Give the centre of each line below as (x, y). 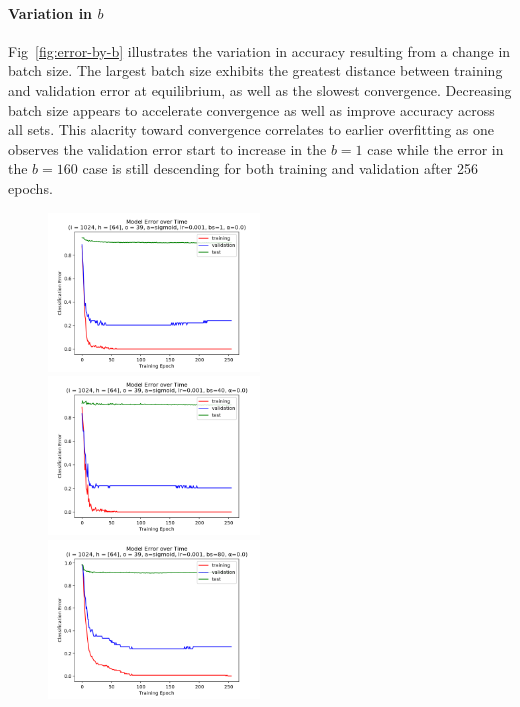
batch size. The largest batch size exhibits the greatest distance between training (255, 70)
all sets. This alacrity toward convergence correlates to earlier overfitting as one (251, 129)
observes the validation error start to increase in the (167, 148)
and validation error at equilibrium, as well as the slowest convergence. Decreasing (260, 89)
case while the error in (435, 148)
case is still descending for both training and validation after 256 (280, 168)
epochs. (30, 187)
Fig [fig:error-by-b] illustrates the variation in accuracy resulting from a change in (259, 50)
